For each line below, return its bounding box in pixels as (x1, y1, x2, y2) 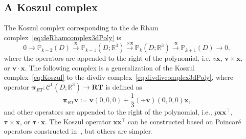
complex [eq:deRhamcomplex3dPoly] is (4, 32, 121, 42)
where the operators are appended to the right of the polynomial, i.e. (4, 53, 211, 63)
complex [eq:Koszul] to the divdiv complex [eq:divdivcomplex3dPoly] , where (4, 72, 233, 82)
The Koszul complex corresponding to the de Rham (4, 23, 158, 33)
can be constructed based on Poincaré (128, 116, 241, 126)
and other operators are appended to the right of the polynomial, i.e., (4, 107, 212, 117)
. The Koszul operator (45, 116, 111, 126)
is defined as (105, 81, 142, 92)
